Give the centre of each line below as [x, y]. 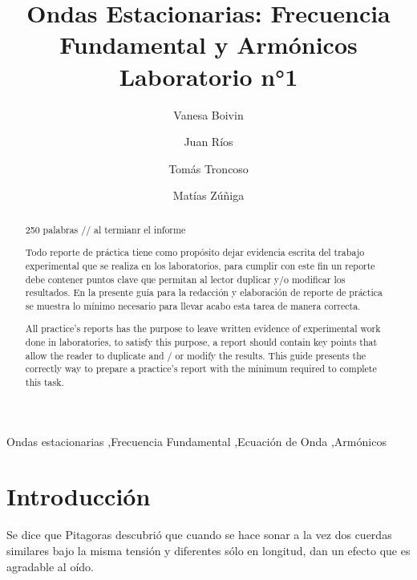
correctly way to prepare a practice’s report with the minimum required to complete [201, 369]
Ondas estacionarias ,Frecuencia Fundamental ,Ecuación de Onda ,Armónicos [196, 441]
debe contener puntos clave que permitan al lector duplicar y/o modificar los [185, 279]
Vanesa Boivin [208, 114]
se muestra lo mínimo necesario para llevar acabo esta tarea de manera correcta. [193, 305]
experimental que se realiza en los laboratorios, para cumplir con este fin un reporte [200, 265]
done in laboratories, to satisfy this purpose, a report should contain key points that [201, 342]
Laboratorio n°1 [208, 76]
